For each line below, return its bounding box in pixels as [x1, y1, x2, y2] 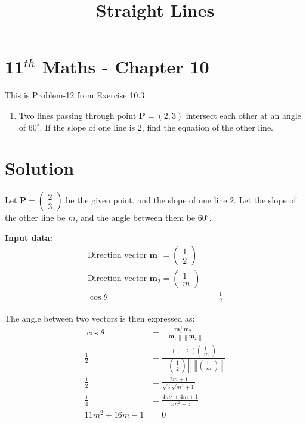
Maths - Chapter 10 [42, 54, 209, 79]
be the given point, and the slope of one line [66, 194, 227, 206]
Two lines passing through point [18, 109, 137, 121]
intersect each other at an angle [186, 109, 301, 121]
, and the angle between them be [75, 211, 196, 224]
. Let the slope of [234, 194, 296, 206]
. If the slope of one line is [39, 121, 135, 133]
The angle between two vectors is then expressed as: [5, 311, 195, 324]
